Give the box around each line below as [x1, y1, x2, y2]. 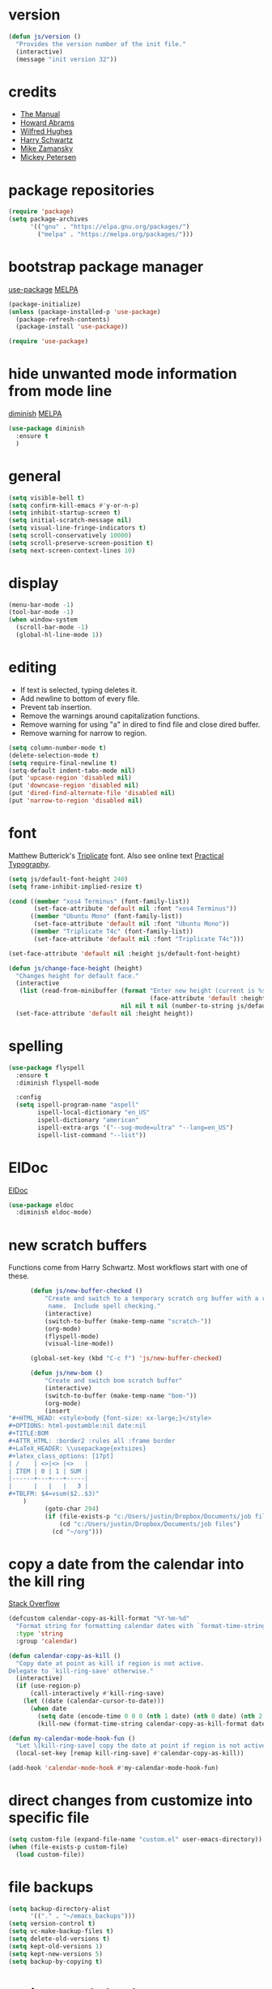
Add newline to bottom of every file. [19, 694, 140, 703]
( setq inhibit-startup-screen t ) [8, 509, 121, 517]
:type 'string [15, 1630, 63, 1638]
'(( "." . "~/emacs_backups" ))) [29, 1912, 136, 1920]
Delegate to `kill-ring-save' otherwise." [8, 1667, 154, 1675]
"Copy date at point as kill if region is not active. [15, 1659, 205, 1668]
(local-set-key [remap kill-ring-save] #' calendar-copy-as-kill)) [15, 1750, 244, 1758]
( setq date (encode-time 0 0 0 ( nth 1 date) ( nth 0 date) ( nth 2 [37, 1712, 263, 1721]
